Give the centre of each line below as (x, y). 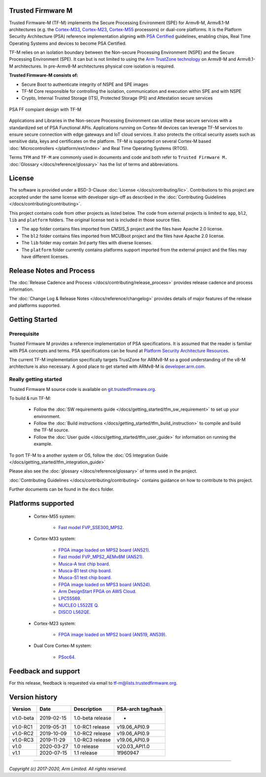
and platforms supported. (35, 306)
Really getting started (36, 379)
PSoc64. (67, 657)
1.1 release (85, 753)
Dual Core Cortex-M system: (63, 646)
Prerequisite (24, 334)
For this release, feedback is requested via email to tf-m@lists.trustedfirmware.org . (93, 683)
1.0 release (86, 746)
